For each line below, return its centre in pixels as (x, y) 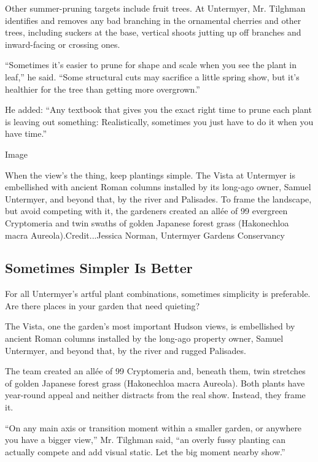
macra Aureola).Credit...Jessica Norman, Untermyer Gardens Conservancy (145, 235)
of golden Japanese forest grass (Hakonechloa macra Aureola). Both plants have (155, 383)
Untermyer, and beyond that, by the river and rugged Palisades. (126, 350)
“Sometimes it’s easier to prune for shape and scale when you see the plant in (151, 65)
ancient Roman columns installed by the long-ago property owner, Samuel (144, 338)
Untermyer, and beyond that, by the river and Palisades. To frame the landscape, (158, 198)
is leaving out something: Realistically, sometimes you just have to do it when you (159, 121)
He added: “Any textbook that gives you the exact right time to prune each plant (158, 110)
